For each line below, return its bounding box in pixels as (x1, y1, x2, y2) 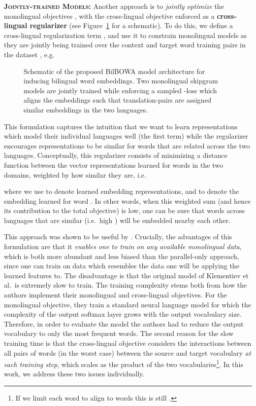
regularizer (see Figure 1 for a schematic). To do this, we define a (30, 20, 233, 31)
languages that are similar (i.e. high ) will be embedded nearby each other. (4, 215, 230, 225)
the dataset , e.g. (4, 49, 55, 59)
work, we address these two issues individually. (4, 369, 145, 379)
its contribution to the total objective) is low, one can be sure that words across (4, 205, 245, 216)
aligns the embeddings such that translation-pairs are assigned (24, 95, 212, 105)
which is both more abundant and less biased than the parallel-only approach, (4, 251, 239, 261)
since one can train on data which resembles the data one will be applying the (4, 260, 239, 271)
